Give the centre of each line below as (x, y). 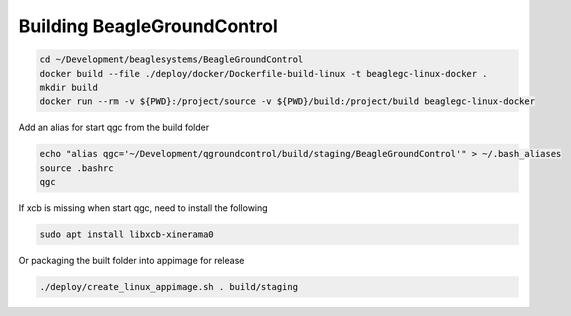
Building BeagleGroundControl (148, 26)
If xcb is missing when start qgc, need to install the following (143, 208)
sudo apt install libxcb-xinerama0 (126, 234)
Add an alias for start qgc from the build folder (114, 127)
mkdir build (69, 87)
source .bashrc (76, 168)
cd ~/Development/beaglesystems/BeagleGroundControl (171, 59)
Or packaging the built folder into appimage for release (131, 261)
